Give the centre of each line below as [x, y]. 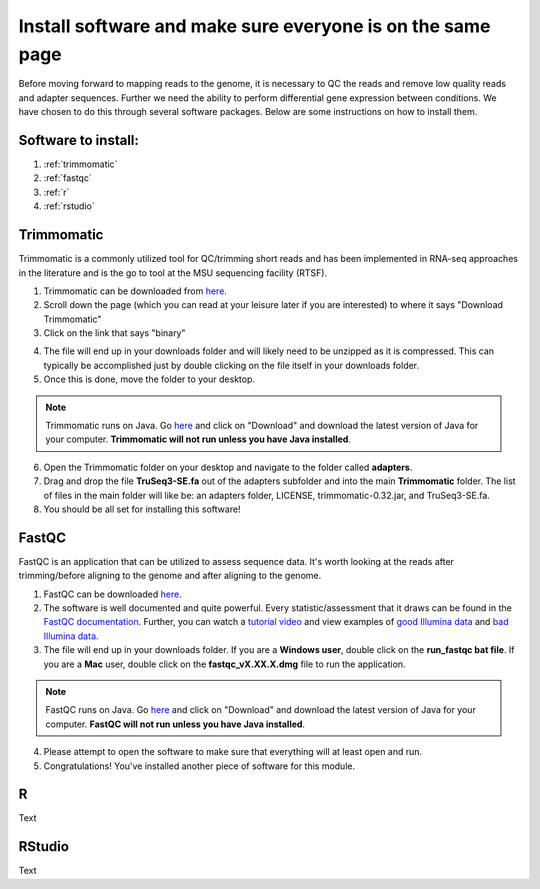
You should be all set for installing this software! [142, 509]
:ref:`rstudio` [69, 206]
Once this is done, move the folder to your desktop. [149, 379]
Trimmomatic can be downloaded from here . [135, 291]
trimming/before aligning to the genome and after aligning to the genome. [170, 576]
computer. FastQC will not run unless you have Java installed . [175, 724]
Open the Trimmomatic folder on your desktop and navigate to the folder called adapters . [228, 467]
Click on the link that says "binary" [114, 333]
